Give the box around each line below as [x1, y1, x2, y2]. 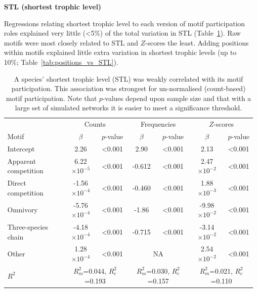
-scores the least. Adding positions [145, 37, 249, 48]
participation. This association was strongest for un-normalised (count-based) [11, 83, 246, 94]
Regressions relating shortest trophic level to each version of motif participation [4, 18, 245, 28]
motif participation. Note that [6, 93, 97, 103]
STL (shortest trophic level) [4, 1, 101, 11]
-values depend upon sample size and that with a [102, 93, 251, 103]
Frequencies [140, 119, 176, 129]
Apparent [7, 155, 36, 166]
